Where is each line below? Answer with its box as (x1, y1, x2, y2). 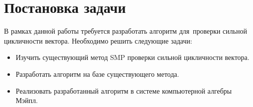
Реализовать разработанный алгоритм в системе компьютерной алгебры (15, 85, 232, 96)
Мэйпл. (15, 95, 38, 106)
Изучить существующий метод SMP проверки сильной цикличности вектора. (15, 52, 250, 62)
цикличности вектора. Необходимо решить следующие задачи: (4, 35, 192, 46)
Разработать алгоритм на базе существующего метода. (15, 68, 179, 79)
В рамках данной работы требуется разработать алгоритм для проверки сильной (4, 26, 247, 36)
